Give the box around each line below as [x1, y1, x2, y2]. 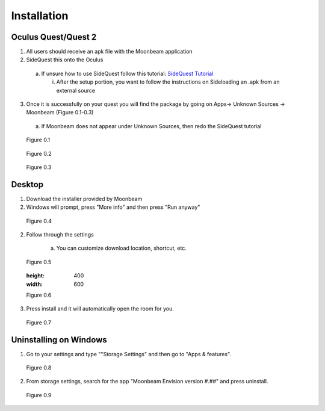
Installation [11, 9, 69, 22]
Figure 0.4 [26, 217, 52, 224]
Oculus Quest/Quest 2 [11, 32, 97, 42]
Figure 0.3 [26, 163, 52, 171]
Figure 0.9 [26, 391, 52, 398]
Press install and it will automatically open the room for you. [26, 305, 174, 312]
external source [56, 87, 96, 94]
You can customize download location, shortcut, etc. [56, 244, 187, 252]
